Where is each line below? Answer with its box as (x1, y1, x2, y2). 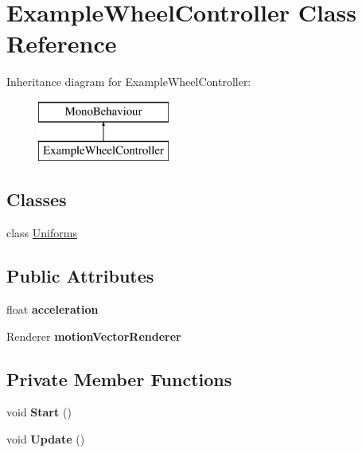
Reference (6, 27, 117, 60)
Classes (6, 187, 67, 212)
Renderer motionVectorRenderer (6, 327, 181, 344)
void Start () (6, 404, 72, 420)
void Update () (6, 431, 85, 447)
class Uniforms (6, 225, 77, 241)
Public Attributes (6, 264, 154, 288)
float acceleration (6, 301, 99, 318)
